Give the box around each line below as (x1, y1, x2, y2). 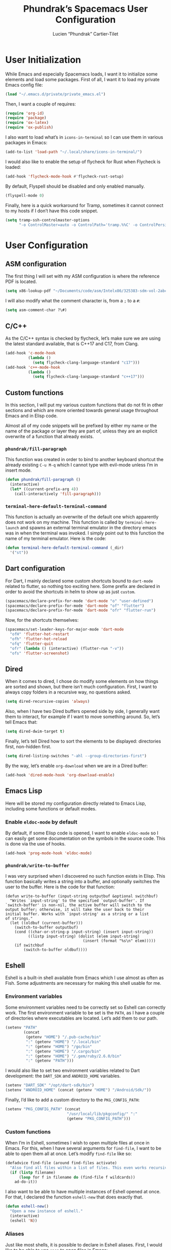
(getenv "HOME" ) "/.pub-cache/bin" (25, 1035, 101, 1040)
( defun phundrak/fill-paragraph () (5, 477, 81, 482)
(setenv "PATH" (5, 1025, 38, 1030)
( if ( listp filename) (10, 1170, 56, 1175)
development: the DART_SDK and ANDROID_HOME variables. (5, 1073, 121, 1079)
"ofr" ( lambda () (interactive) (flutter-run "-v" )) (10, 646, 124, 651)
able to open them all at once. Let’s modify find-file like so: (5, 1151, 132, 1157)
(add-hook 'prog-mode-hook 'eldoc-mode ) (5, 851, 93, 856)
